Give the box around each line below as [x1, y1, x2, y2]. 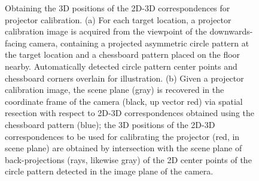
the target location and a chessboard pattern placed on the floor [5, 48, 240, 61]
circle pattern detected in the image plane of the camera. [5, 165, 214, 177]
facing [5, 36, 27, 49]
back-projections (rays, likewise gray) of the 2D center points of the [5, 153, 252, 166]
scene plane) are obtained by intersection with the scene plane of [5, 142, 242, 154]
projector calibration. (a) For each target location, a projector [5, 13, 231, 26]
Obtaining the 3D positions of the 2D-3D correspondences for [5, 2, 230, 14]
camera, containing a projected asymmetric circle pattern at [29, 36, 249, 49]
